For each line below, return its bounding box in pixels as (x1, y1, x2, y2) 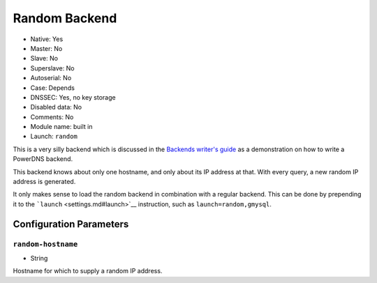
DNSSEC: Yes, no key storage (30, 93, 116, 101)
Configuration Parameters (13, 218, 129, 230)
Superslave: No (30, 63, 75, 72)
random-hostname (13, 239, 78, 249)
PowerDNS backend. (13, 155, 73, 163)
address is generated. (13, 178, 76, 186)
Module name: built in (30, 123, 93, 131)
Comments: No (30, 112, 74, 121)
